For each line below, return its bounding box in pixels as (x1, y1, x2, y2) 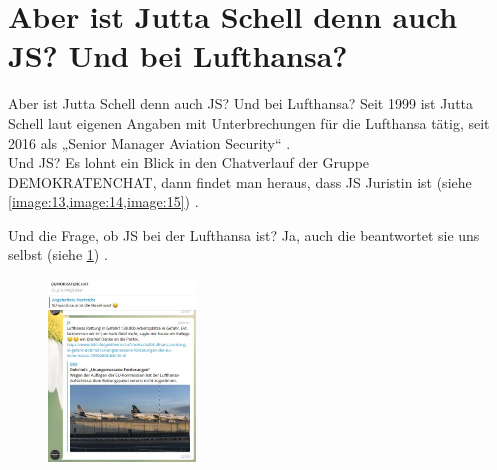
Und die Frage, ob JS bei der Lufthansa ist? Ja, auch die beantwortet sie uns (8, 224, 480, 245)
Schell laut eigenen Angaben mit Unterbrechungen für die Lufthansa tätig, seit (8, 112, 490, 133)
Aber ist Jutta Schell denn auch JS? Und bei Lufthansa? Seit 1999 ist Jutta (8, 93, 474, 114)
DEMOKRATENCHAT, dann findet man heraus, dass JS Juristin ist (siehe (8, 171, 472, 192)
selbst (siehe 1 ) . (8, 244, 108, 265)
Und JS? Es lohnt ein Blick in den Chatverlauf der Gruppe (8, 152, 370, 173)
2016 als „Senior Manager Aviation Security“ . (8, 132, 291, 153)
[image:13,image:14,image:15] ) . (8, 191, 199, 212)
